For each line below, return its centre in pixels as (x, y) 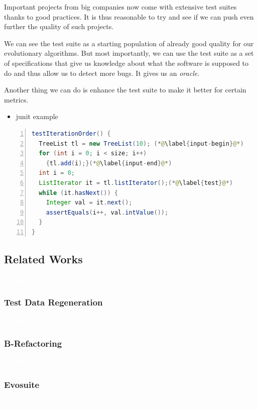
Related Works (43, 259)
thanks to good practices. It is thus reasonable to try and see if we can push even (129, 16)
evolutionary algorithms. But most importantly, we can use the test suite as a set (129, 53)
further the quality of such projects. (59, 26)
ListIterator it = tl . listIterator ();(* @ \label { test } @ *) (136, 183)
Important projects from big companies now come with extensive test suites (120, 7)
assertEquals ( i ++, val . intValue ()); (107, 212)
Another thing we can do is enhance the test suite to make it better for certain (125, 90)
